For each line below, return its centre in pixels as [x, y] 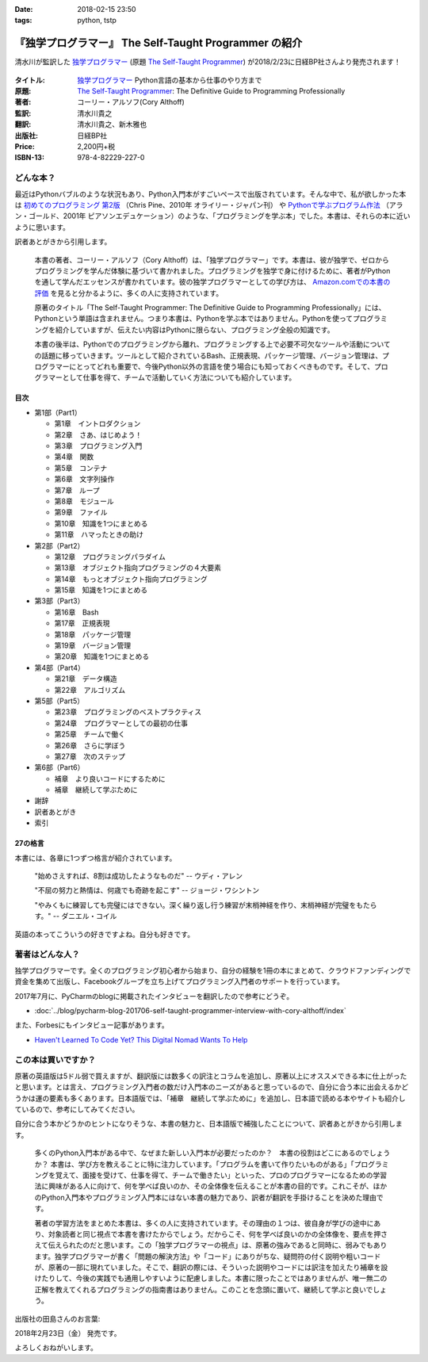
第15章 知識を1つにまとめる [101, 590]
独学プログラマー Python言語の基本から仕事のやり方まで [170, 80]
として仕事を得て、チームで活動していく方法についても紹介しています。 [179, 377]
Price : [25, 147]
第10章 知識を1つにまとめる [101, 523]
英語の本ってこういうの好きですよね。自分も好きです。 [104, 934]
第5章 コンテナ [81, 468]
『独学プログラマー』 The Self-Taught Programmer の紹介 [159, 43]
